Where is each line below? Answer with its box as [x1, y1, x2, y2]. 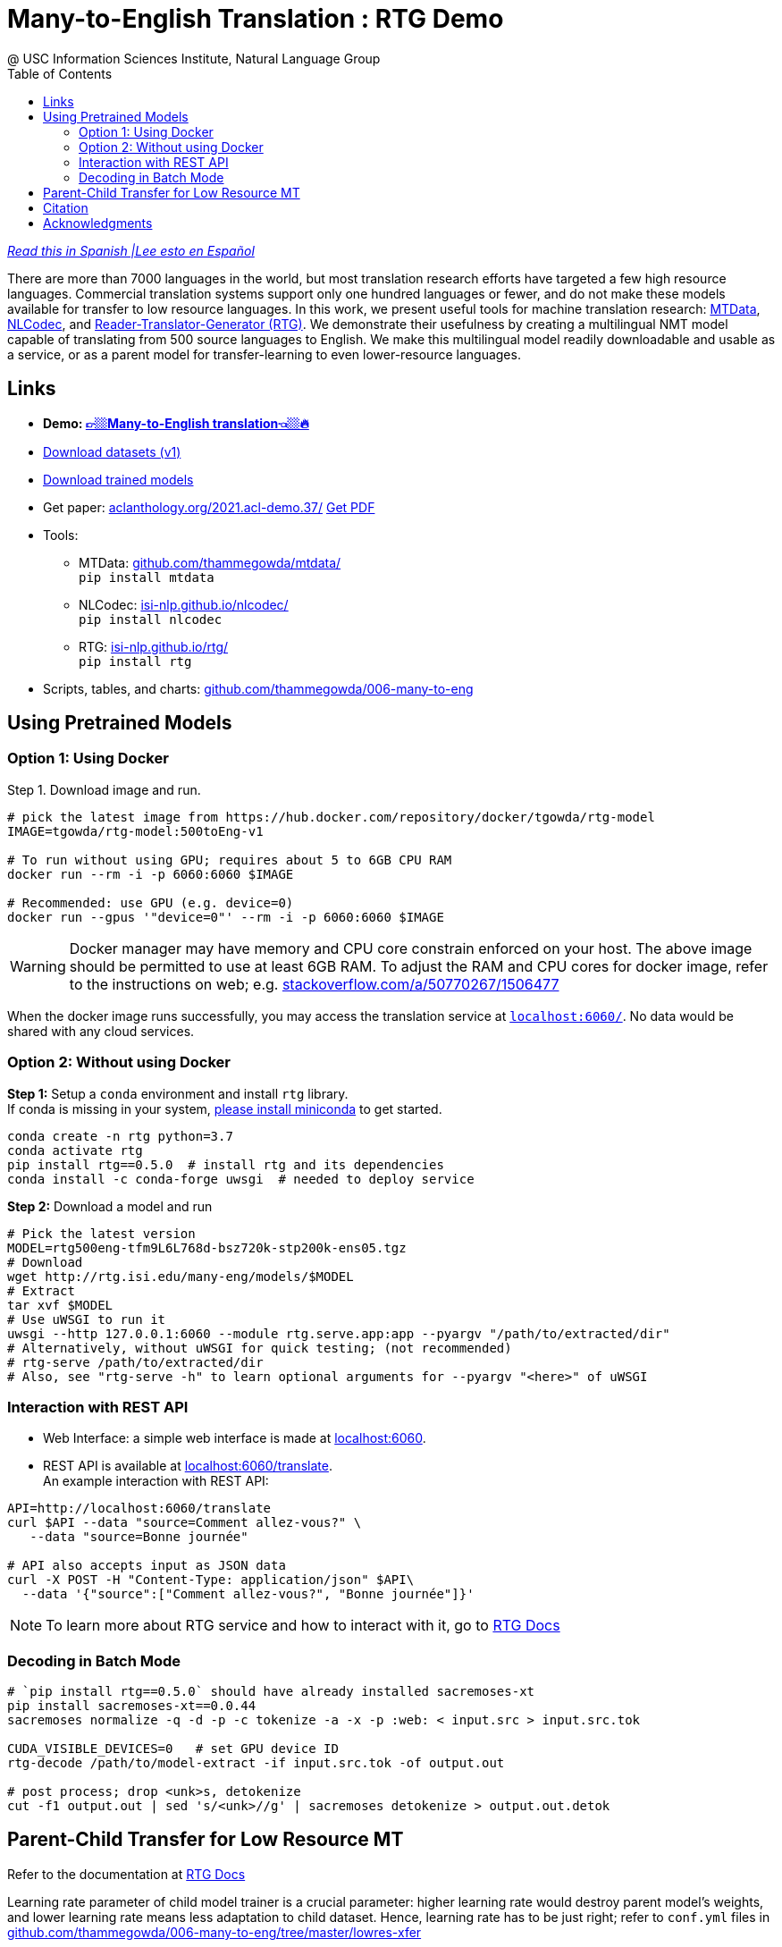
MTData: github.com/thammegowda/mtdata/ [79, 554, 341, 570]
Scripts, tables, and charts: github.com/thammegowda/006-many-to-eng [43, 680, 474, 696]
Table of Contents [7, 65, 113, 81]
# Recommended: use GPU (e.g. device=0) [7, 895, 294, 910]
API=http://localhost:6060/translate [7, 1501, 272, 1516]
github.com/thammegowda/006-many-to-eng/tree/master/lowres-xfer [7, 1924, 422, 1940]
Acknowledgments [43, 215, 153, 231]
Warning [10, 957, 66, 975]
